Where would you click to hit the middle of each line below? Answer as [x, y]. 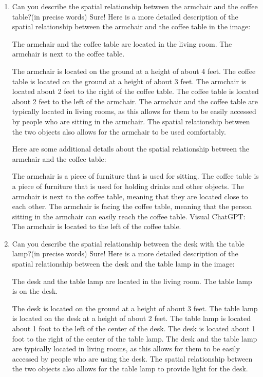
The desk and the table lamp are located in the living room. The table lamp [132, 281]
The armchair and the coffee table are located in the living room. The [122, 43]
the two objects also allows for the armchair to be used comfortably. [119, 131]
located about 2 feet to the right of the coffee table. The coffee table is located [135, 91]
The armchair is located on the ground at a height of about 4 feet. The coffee [134, 71]
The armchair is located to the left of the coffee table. [97, 226]
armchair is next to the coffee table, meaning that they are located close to [130, 196]
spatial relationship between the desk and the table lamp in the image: [123, 264]
